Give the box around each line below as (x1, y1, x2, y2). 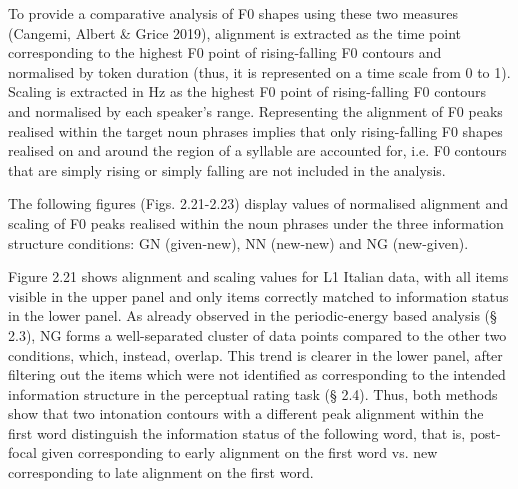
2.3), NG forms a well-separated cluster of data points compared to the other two (8, 324, 507, 345)
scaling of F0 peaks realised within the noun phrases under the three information (8, 212, 504, 233)
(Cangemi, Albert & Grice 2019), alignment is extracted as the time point (8, 22, 462, 43)
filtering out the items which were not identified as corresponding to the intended (8, 364, 506, 385)
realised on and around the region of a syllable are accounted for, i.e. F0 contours (8, 140, 507, 161)
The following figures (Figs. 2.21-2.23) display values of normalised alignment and (8, 193, 509, 214)
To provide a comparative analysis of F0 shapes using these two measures (8, 3, 459, 23)
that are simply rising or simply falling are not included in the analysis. (8, 159, 446, 180)
